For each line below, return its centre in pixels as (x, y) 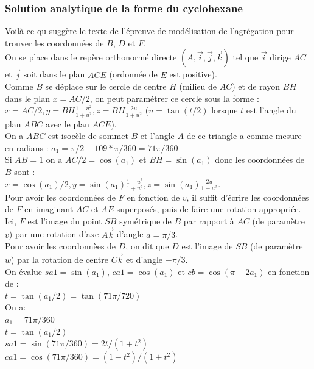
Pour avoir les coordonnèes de (61, 246)
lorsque (225, 110)
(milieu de (198, 86)
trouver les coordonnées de (54, 42)
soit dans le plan (54, 74)
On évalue (24, 271)
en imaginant (49, 209)
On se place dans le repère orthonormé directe (91, 57)
